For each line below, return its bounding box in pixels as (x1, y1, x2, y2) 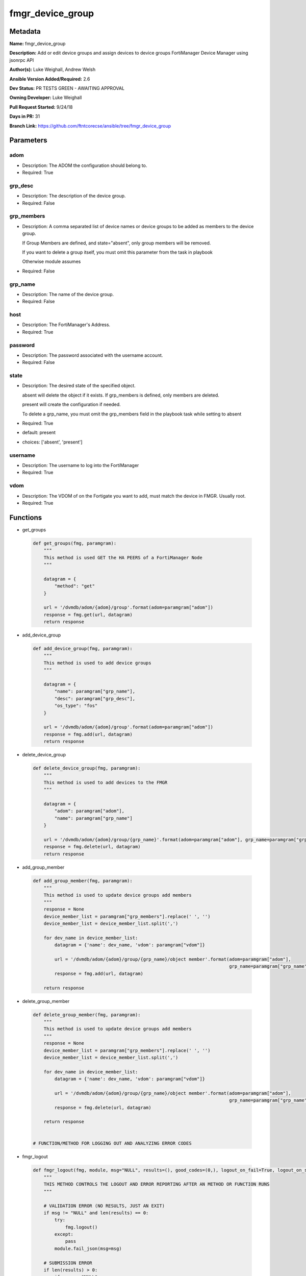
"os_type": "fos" (54, 703, 98, 709)
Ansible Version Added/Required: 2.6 (9, 76, 90, 82)
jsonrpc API (9, 57, 34, 63)
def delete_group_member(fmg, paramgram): (33, 1012, 141, 1018)
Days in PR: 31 (9, 113, 40, 119)
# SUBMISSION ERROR (43, 1260, 93, 1266)
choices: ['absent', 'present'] (22, 439, 83, 445)
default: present (22, 429, 56, 436)
